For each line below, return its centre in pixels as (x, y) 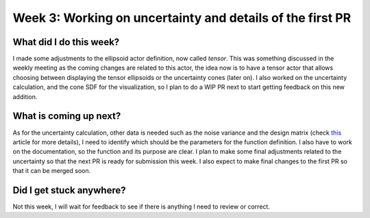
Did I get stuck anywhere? (69, 190)
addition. (25, 96)
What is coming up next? (67, 116)
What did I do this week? (66, 42)
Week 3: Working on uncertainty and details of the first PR (182, 18)
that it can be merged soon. (52, 171)
